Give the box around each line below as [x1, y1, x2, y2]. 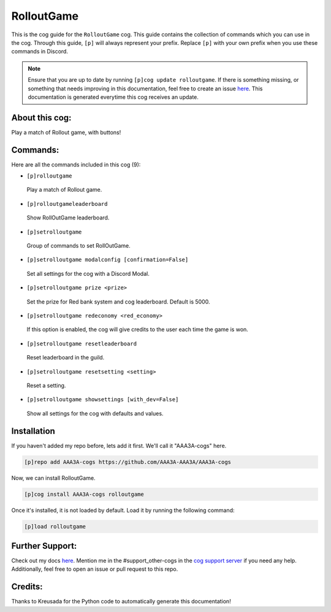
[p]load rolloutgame [24, 523, 86, 530]
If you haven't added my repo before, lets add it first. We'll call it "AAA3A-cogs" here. [11, 442, 227, 449]
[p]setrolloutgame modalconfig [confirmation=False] [26, 256, 189, 264]
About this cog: [11, 112, 72, 123]
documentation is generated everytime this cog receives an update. [28, 93, 199, 101]
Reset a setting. [26, 382, 66, 389]
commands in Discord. [11, 48, 69, 55]
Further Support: [11, 541, 77, 551]
